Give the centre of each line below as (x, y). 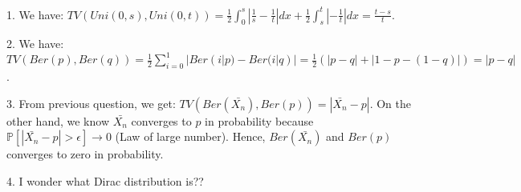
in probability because (259, 120)
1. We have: (35, 14)
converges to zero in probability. (85, 154)
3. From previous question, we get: (91, 103)
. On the (391, 103)
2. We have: (35, 44)
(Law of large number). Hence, (190, 136)
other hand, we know (58, 120)
